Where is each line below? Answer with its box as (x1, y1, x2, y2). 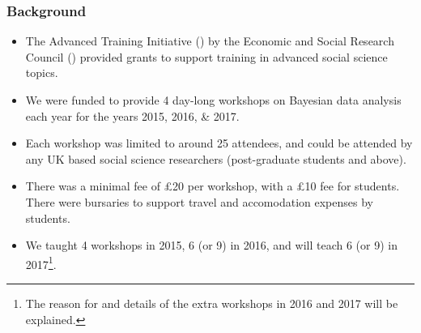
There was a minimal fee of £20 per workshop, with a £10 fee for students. (25, 177, 400, 194)
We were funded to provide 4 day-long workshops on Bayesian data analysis (25, 92, 402, 108)
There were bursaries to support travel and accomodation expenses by (25, 193, 373, 210)
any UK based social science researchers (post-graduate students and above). (25, 150, 406, 167)
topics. (25, 64, 58, 81)
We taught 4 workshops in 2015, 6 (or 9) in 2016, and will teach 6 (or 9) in (25, 237, 398, 254)
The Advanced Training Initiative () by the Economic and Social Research (25, 32, 394, 49)
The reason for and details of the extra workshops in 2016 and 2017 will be (25, 295, 398, 311)
